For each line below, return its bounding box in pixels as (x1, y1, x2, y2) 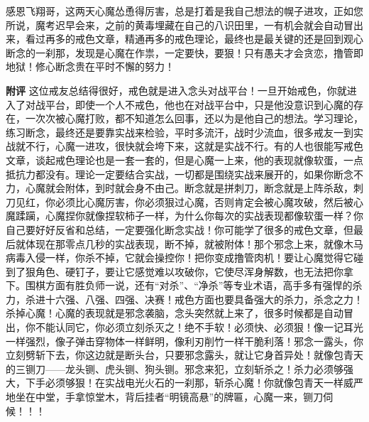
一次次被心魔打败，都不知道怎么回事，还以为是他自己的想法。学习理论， (25, 111, 363, 126)
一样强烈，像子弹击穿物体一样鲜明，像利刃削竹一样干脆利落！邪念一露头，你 (6, 333, 363, 348)
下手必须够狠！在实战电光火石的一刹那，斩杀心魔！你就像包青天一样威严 (25, 375, 363, 390)
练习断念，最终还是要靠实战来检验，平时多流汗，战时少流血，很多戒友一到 (6, 124, 353, 139)
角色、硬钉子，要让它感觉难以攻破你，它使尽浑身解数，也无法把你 (35, 264, 343, 278)
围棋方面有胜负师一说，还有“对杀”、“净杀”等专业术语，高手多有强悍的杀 (25, 278, 363, 293)
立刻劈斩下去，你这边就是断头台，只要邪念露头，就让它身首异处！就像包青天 (6, 347, 363, 362)
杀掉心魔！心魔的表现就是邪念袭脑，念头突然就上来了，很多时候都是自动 (6, 305, 343, 320)
